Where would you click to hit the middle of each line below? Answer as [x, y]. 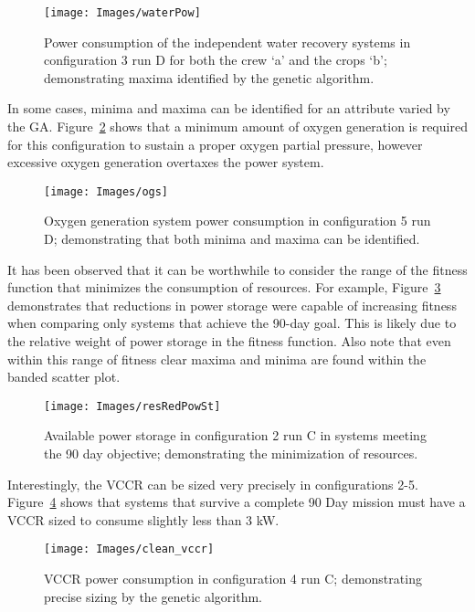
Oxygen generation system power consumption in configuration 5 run [237, 221]
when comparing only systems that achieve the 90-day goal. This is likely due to [232, 323]
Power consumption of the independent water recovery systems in [227, 42]
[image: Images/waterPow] [122, 13]
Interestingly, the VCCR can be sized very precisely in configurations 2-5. [213, 484]
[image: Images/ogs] [106, 191]
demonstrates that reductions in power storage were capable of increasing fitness [232, 305]
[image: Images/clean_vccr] [129, 549]
